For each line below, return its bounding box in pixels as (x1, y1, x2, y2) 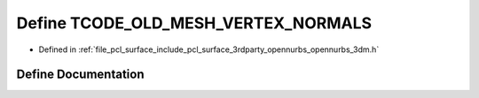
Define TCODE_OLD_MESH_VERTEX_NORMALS (16, 13, 373, 33)
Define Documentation (16, 67, 145, 82)
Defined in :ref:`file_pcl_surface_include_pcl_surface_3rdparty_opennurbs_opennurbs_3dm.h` (38, 44, 380, 55)
